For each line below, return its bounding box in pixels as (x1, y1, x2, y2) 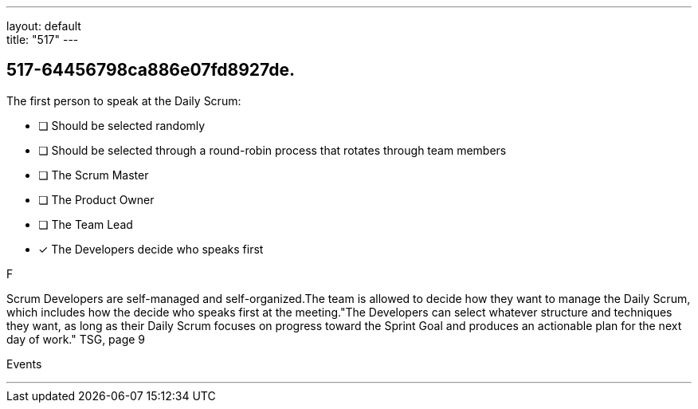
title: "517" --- (6, 33, 79, 46)
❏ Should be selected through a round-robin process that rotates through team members (38, 143, 507, 157)
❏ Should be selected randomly (38, 118, 206, 132)
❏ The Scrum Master (38, 167, 149, 182)
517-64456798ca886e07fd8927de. (6, 60, 295, 81)
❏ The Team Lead (38, 217, 133, 231)
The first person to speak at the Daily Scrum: (6, 93, 241, 108)
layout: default (6, 19, 81, 33)
